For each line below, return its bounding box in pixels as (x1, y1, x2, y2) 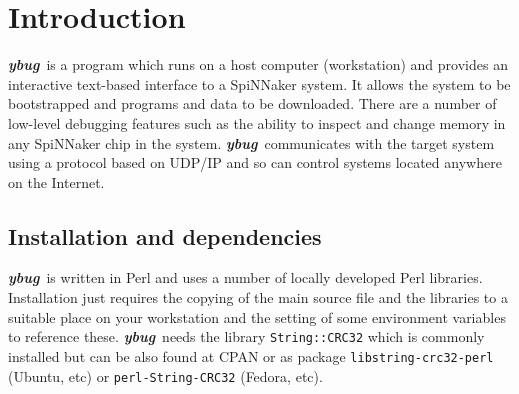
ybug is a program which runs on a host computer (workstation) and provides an (8, 54, 508, 75)
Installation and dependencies (8, 220, 322, 251)
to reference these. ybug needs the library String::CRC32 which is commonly (8, 326, 485, 347)
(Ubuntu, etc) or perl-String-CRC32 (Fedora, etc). (8, 365, 323, 386)
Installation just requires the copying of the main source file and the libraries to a (8, 287, 508, 308)
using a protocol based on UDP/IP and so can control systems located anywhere (8, 152, 502, 173)
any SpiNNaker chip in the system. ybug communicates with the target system (8, 132, 495, 153)
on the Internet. (8, 171, 105, 192)
